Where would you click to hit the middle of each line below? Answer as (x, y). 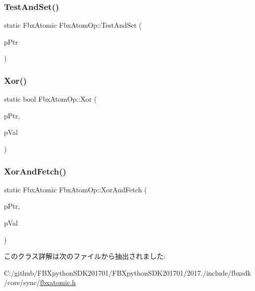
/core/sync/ (22, 282)
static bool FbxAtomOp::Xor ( (50, 99)
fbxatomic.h (58, 282)
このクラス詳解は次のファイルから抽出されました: (85, 256)
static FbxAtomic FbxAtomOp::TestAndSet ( (73, 25)
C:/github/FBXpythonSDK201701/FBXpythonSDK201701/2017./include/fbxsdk (127, 272)
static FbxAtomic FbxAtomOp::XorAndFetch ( (76, 189)
